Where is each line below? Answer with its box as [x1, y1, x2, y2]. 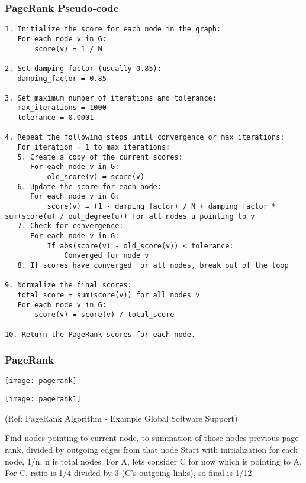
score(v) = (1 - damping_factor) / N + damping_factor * [47, 202, 276, 211]
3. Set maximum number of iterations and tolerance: [5, 93, 217, 102]
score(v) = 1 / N [34, 44, 102, 53]
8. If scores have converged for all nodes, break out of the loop [17, 261, 289, 270]
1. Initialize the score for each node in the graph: [5, 25, 221, 34]
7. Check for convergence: [17, 222, 124, 231]
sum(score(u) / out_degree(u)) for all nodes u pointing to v [5, 212, 255, 221]
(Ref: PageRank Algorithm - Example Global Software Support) [5, 411, 238, 424]
